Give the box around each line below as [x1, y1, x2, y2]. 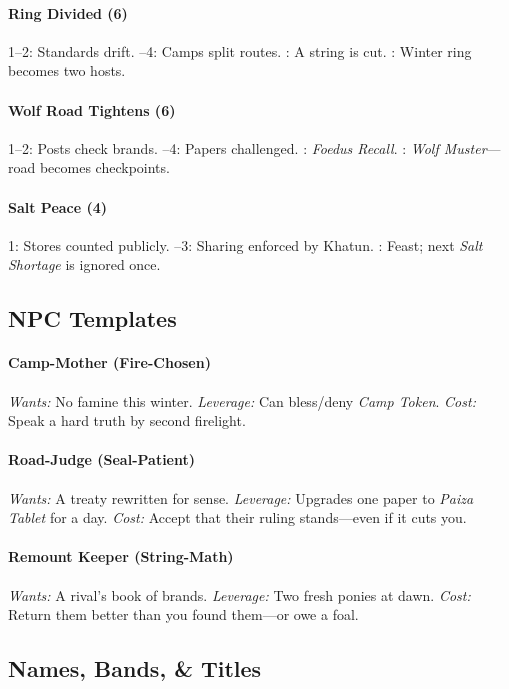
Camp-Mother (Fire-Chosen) [8, 352, 211, 373]
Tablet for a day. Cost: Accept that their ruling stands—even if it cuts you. [8, 507, 467, 528]
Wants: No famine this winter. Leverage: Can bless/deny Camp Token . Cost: [8, 390, 476, 411]
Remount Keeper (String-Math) [8, 546, 234, 567]
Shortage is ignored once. [8, 254, 161, 275]
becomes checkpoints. [39, 157, 170, 178]
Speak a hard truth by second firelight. [8, 410, 246, 431]
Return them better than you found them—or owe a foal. [8, 604, 359, 625]
